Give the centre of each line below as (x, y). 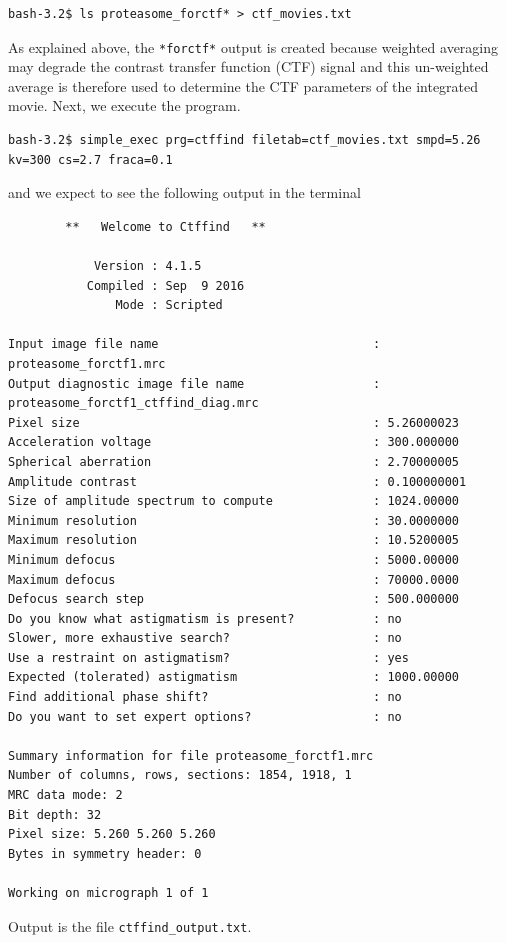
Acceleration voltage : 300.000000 (234, 442)
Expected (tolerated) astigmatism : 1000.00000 (234, 677)
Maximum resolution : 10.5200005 (234, 540)
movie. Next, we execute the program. (124, 105)
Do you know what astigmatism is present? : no (205, 618)
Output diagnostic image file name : (194, 383)
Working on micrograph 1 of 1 (108, 893)
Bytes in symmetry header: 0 (105, 853)
